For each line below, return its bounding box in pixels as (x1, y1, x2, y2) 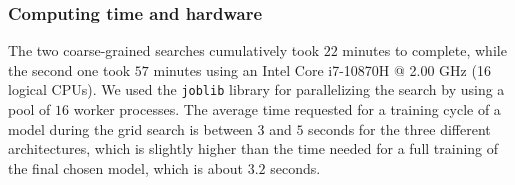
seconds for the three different (308, 118, 491, 139)
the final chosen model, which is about (8, 157, 244, 178)
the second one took (8, 59, 131, 80)
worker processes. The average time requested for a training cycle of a (73, 99, 501, 120)
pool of (8, 99, 51, 120)
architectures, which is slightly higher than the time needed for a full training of (8, 138, 499, 159)
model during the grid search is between (8, 118, 253, 139)
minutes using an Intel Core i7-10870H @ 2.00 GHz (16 (153, 59, 491, 80)
